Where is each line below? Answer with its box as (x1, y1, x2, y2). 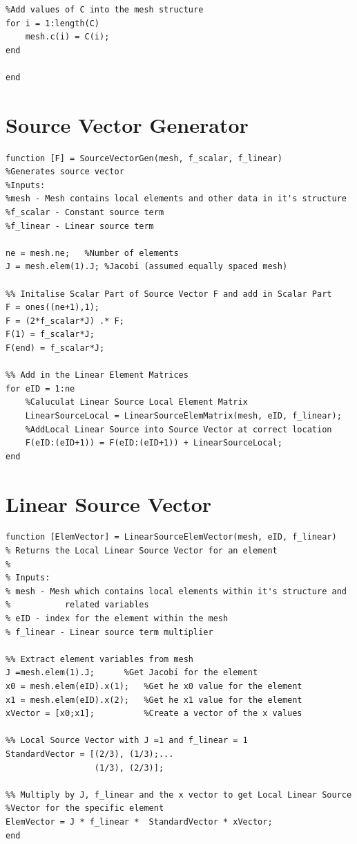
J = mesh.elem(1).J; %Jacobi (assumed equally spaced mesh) (6, 262, 288, 272)
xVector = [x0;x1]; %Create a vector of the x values (6, 708, 302, 719)
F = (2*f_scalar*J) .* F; (6, 315, 124, 326)
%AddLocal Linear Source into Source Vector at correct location (25, 424, 332, 434)
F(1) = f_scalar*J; (6, 329, 95, 340)
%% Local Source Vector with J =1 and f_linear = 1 (6, 735, 248, 746)
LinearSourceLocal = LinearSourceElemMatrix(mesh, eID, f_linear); (25, 410, 342, 421)
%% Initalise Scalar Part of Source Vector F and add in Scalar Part (6, 288, 332, 299)
